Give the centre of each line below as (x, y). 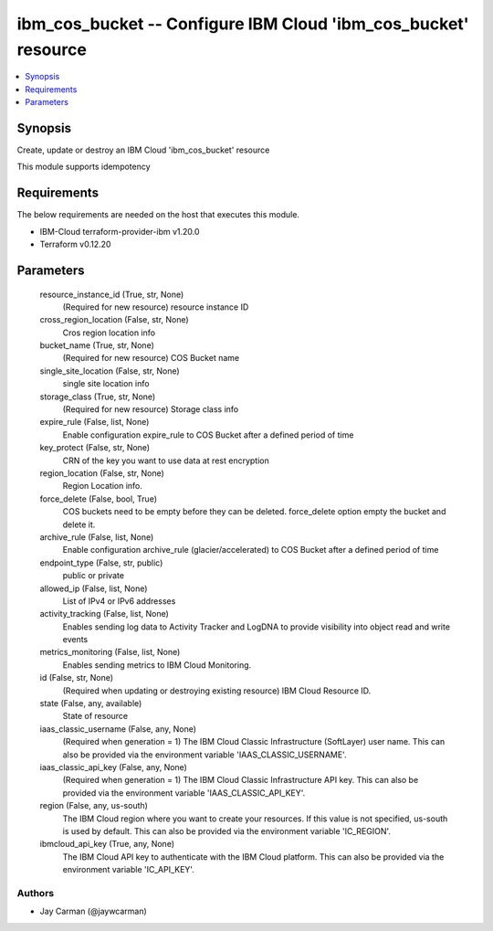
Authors (36, 893)
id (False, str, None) (77, 678)
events (75, 640)
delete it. (79, 524)
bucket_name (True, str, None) (97, 345)
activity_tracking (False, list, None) (104, 614)
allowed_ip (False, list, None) (94, 588)
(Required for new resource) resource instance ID (156, 307)
